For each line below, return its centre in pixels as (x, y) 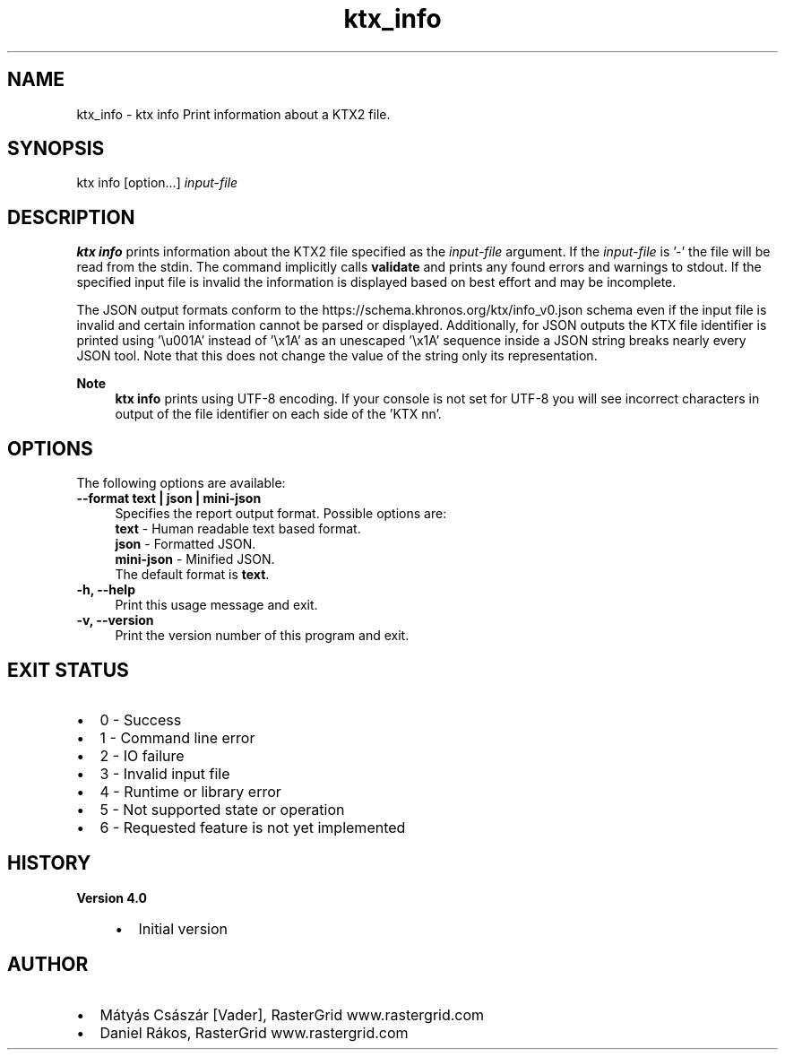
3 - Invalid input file (165, 773)
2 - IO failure (142, 755)
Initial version (183, 928)
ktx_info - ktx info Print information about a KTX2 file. (233, 114)
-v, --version (115, 620)
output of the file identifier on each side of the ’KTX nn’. (278, 414)
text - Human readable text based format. (238, 529)
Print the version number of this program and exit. (262, 636)
